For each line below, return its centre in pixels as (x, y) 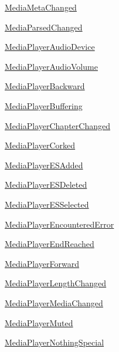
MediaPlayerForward (42, 263)
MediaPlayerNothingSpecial (55, 342)
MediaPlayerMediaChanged (54, 302)
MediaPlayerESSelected (47, 204)
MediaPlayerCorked (40, 145)
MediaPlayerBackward (45, 86)
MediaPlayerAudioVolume (51, 66)
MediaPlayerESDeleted (46, 185)
